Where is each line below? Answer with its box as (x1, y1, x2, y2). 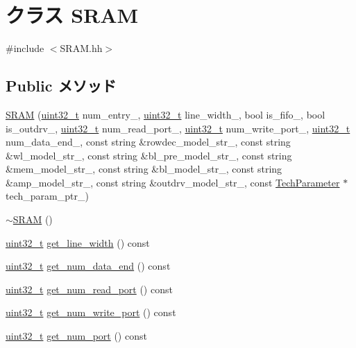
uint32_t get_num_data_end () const (6, 259, 171, 273)
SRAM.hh (60, 41, 103, 55)
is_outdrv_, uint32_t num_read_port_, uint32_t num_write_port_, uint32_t (6, 121, 350, 135)
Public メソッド (6, 75, 117, 96)
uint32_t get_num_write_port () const (6, 305, 176, 320)
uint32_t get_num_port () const (6, 329, 147, 343)
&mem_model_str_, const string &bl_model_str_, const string (6, 162, 282, 176)
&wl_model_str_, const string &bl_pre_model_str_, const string (6, 148, 292, 162)
